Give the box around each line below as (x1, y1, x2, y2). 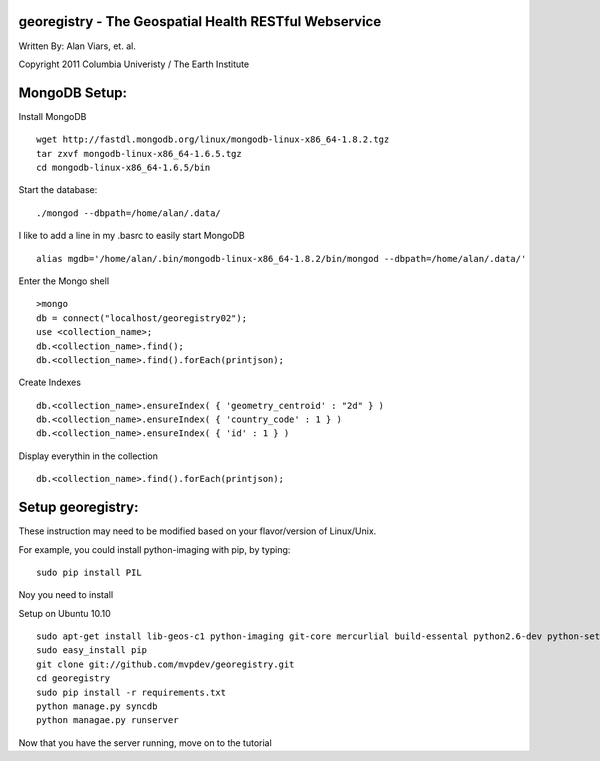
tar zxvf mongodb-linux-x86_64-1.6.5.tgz (36, 148, 242, 159)
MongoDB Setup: (18, 84, 127, 101)
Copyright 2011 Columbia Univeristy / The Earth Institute (18, 58, 250, 70)
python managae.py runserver (36, 715, 179, 726)
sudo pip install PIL (36, 566, 142, 578)
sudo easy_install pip (36, 645, 148, 656)
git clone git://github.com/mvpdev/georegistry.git (36, 658, 295, 670)
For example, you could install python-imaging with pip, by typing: (18, 543, 291, 555)
